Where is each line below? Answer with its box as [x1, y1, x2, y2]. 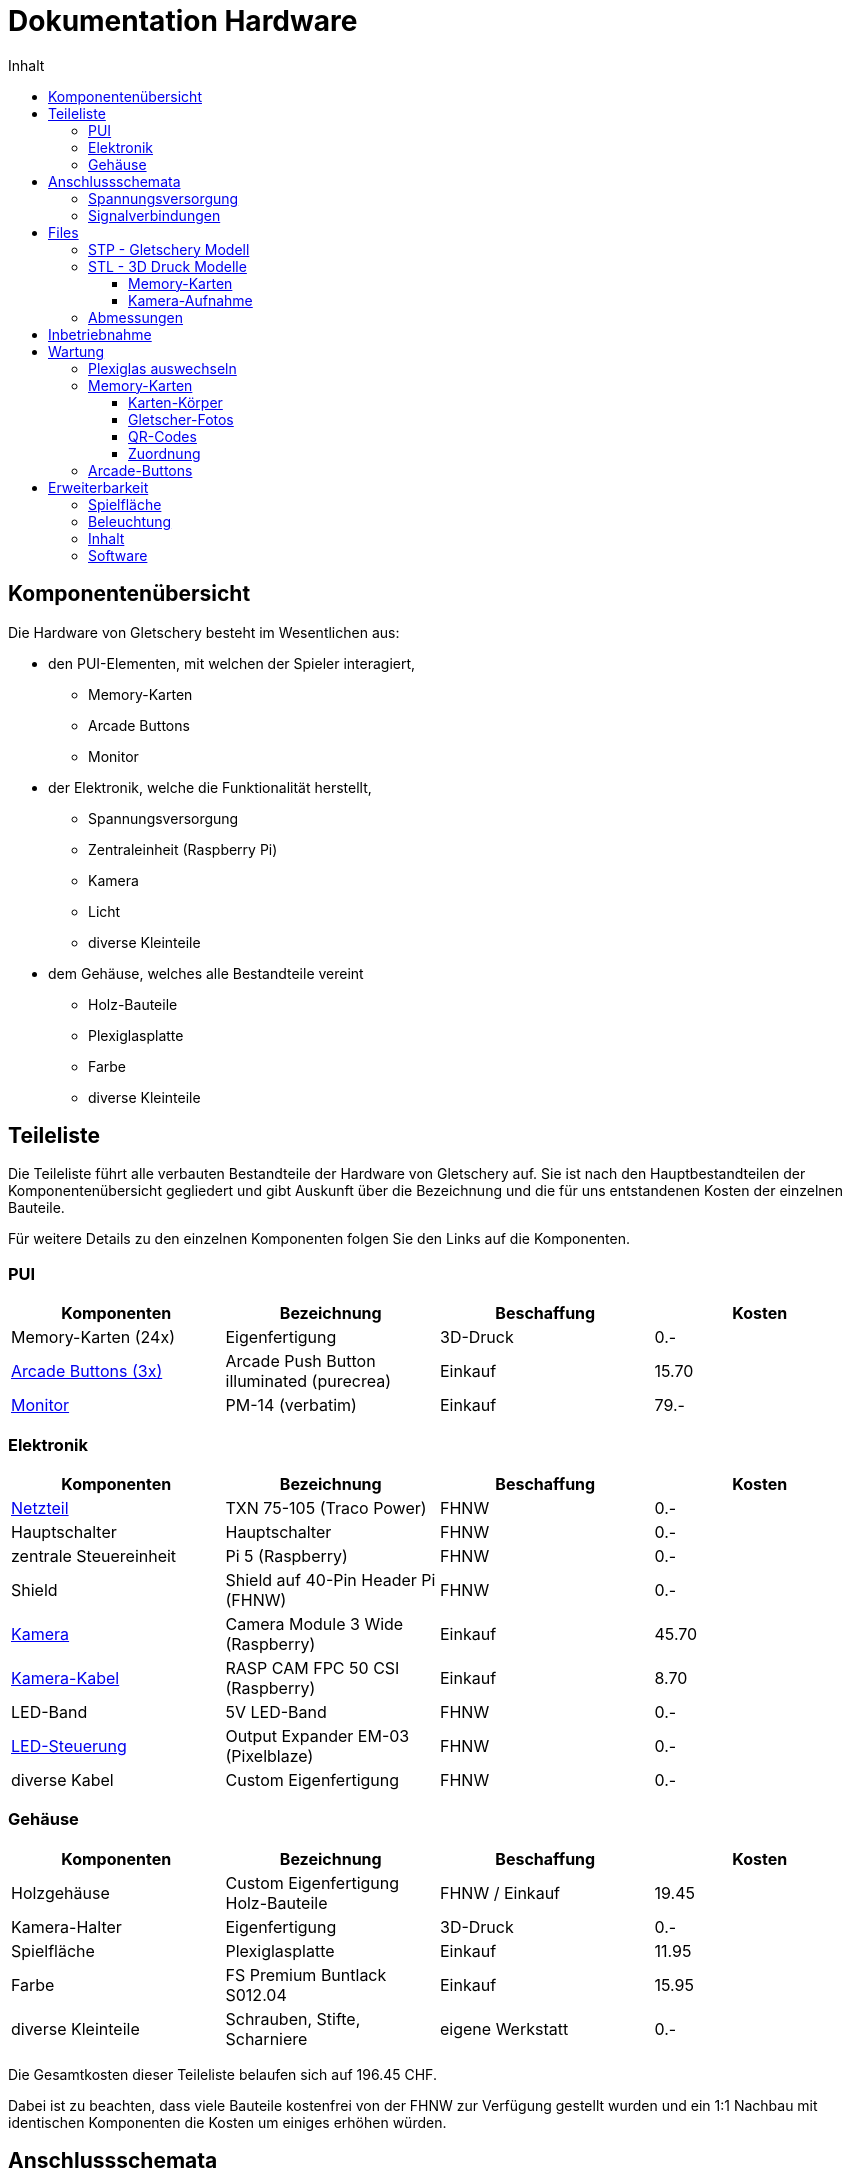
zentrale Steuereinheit [11, 1545, 177, 1566]
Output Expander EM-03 [225, 1725, 410, 1746]
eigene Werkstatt [440, 2018, 569, 2039]
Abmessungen [88, 308, 184, 326]
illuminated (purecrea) [225, 1371, 391, 1392]
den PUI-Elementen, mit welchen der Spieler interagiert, [48, 654, 416, 672]
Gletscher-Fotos [128, 410, 234, 428]
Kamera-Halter [11, 1916, 122, 1937]
